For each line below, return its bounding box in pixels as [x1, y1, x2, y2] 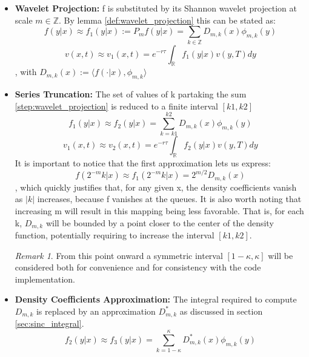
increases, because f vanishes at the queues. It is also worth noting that [37, 192, 302, 205]
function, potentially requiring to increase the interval [15, 229, 214, 241]
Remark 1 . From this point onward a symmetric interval [15, 249, 223, 261]
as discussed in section [179, 304, 263, 317]
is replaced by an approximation [36, 304, 156, 317]
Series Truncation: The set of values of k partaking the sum [15, 88, 247, 100]
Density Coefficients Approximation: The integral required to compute [15, 293, 297, 306]
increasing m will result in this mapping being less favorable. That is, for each [15, 204, 304, 217]
